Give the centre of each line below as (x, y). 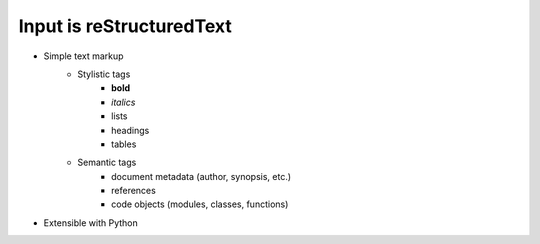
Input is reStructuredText (125, 26)
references (134, 191)
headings (130, 130)
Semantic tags (107, 162)
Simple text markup (83, 56)
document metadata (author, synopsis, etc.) (201, 176)
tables (124, 144)
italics (123, 102)
